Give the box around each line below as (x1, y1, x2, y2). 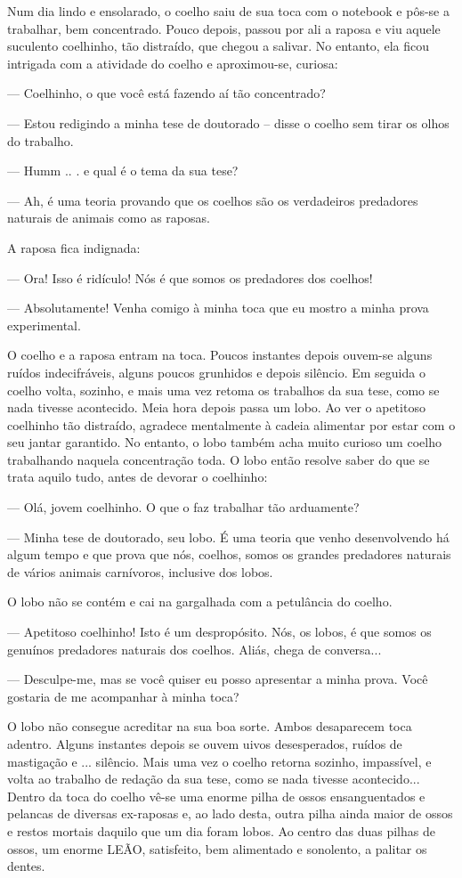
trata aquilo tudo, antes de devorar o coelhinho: (7, 467, 268, 486)
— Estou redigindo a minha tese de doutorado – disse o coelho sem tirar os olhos (7, 113, 450, 132)
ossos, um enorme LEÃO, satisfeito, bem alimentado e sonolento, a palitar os (7, 839, 427, 858)
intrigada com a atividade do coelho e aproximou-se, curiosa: (7, 53, 338, 72)
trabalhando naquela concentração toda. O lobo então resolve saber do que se (7, 450, 430, 468)
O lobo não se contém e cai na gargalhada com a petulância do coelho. (7, 592, 393, 611)
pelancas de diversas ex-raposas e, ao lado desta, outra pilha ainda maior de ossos (7, 804, 453, 823)
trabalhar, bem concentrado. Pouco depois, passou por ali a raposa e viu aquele (7, 19, 441, 37)
